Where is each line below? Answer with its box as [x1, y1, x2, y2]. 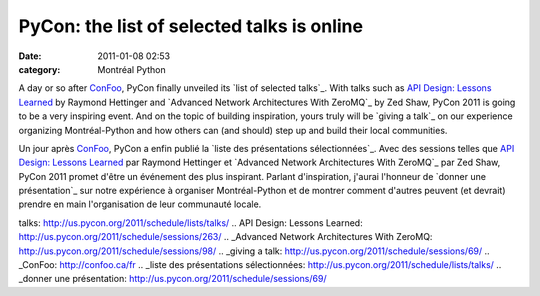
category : [18, 63, 61, 75]
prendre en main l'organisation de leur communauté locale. [18, 198, 262, 210]
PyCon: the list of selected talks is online [18, 15, 364, 37]
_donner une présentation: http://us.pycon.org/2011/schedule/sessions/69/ [18, 273, 327, 285]
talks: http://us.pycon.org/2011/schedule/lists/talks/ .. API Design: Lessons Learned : [18, 216, 364, 229]
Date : [18, 50, 42, 62]
